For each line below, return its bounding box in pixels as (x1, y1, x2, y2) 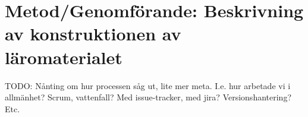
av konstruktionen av (5, 21, 181, 46)
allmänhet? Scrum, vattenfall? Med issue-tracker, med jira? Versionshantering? (5, 91, 291, 103)
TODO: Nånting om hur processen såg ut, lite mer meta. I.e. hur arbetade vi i (5, 79, 291, 91)
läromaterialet (5, 45, 122, 69)
